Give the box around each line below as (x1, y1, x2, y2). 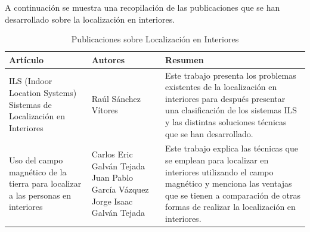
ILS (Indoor (9, 75, 52, 87)
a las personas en (9, 188, 72, 201)
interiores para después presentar (165, 92, 286, 104)
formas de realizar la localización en (165, 200, 296, 213)
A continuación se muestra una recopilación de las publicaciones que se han (5, 1, 280, 13)
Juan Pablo (91, 171, 134, 184)
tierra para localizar (9, 177, 82, 190)
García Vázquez (91, 183, 149, 196)
